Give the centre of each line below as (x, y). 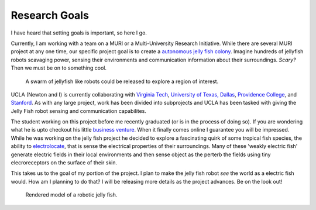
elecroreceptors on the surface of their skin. (64, 163)
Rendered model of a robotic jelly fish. (71, 195)
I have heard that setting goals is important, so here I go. (79, 33)
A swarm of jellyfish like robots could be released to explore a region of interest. (122, 81)
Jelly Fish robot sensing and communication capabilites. (78, 111)
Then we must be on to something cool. (59, 68)
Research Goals (50, 15)
